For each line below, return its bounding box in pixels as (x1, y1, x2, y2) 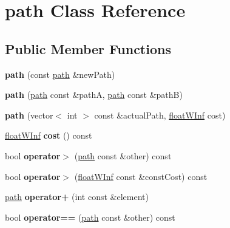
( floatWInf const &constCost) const (74, 170, 208, 182)
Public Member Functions (5, 39, 171, 58)
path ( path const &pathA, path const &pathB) (5, 88, 183, 101)
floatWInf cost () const (5, 129, 92, 142)
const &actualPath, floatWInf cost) (94, 108, 226, 121)
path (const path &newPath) (5, 67, 115, 80)
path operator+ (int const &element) (5, 190, 149, 203)
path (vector (5, 108, 53, 121)
